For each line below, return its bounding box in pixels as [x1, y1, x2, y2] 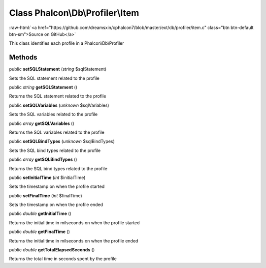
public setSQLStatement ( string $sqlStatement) [9, 66, 107, 72]
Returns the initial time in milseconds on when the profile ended [9, 238, 138, 243]
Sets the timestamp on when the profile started [9, 183, 105, 189]
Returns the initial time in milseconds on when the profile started [9, 219, 140, 226]
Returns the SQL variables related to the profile [9, 129, 104, 135]
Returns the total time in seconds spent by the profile [9, 256, 117, 262]
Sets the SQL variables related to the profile [9, 111, 98, 118]
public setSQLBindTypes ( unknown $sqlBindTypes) [9, 138, 115, 145]
